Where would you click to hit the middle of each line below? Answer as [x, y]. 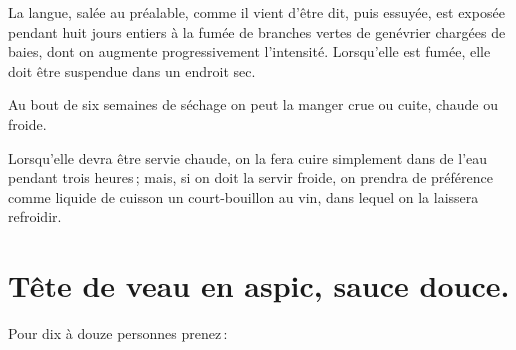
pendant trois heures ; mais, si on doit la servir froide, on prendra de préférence [250, 177]
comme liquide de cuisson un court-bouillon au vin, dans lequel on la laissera [243, 196]
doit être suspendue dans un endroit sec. [132, 70]
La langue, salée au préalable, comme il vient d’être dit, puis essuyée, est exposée [256, 12]
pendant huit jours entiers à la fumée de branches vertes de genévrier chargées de [257, 31]
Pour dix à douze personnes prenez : [118, 333]
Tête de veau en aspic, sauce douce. [259, 285]
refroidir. [35, 216]
